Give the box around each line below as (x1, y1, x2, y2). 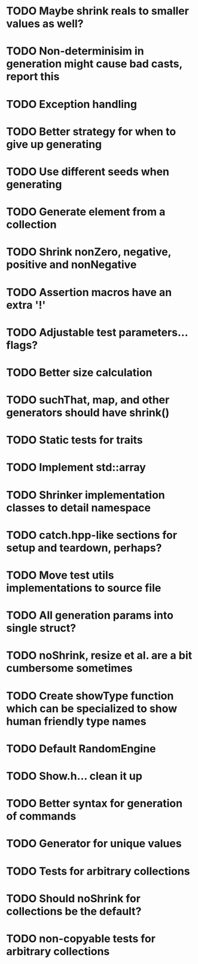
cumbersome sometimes (6, 661, 133, 675)
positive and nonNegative (6, 258, 137, 272)
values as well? (6, 17, 84, 31)
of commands (6, 809, 77, 823)
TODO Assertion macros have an (6, 285, 172, 299)
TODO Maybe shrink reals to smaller (6, 4, 190, 18)
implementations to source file (6, 582, 162, 595)
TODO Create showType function (6, 689, 174, 703)
